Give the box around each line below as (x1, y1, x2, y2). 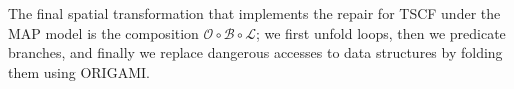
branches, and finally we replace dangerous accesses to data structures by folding (8, 42, 503, 63)
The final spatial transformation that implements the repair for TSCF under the (8, 3, 501, 23)
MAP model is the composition (8, 22, 199, 43)
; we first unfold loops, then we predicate (255, 22, 506, 43)
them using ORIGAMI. (8, 61, 150, 82)
